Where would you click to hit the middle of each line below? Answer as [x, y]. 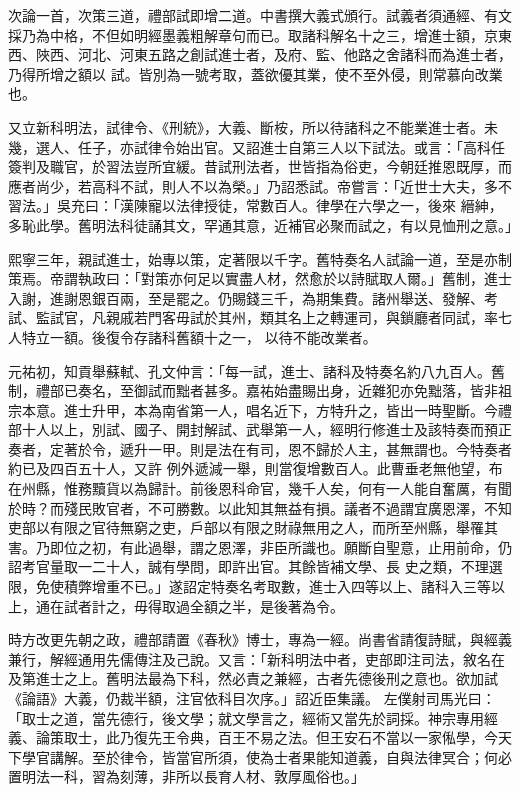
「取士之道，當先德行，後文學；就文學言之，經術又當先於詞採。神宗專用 [246, 717]
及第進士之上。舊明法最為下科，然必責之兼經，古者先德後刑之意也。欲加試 [253, 678]
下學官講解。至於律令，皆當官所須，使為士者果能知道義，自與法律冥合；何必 [260, 756]
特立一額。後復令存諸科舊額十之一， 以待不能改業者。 [199, 336]
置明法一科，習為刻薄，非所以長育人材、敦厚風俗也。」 [186, 776]
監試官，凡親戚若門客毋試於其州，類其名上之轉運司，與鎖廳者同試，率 [266, 317]
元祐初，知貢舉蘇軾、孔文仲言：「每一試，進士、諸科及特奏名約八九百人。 [249, 370]
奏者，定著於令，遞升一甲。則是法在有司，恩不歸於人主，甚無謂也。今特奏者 [260, 448]
